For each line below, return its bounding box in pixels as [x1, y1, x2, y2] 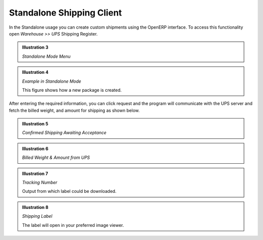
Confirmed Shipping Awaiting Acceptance [22, 130, 107, 136]
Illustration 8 [22, 204, 49, 210]
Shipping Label [22, 213, 53, 219]
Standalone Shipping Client [9, 7, 122, 18]
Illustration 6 [22, 146, 49, 152]
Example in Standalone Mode [22, 78, 81, 84]
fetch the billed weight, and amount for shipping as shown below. [9, 107, 140, 113]
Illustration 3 [22, 44, 49, 51]
